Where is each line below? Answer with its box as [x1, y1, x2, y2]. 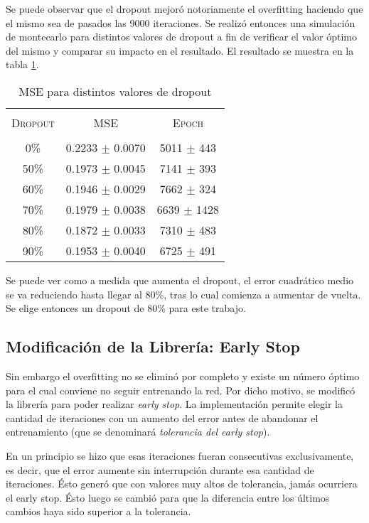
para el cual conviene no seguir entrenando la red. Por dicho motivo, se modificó [6, 382, 355, 397]
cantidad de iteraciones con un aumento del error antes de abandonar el [6, 410, 319, 425]
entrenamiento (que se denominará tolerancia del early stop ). [6, 424, 270, 439]
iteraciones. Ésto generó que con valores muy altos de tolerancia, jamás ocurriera [6, 476, 358, 491]
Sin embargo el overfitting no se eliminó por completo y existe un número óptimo [6, 368, 360, 383]
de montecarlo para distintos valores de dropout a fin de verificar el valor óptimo [6, 29, 358, 44]
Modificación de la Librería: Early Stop [6, 335, 300, 357]
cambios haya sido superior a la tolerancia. [6, 504, 191, 519]
